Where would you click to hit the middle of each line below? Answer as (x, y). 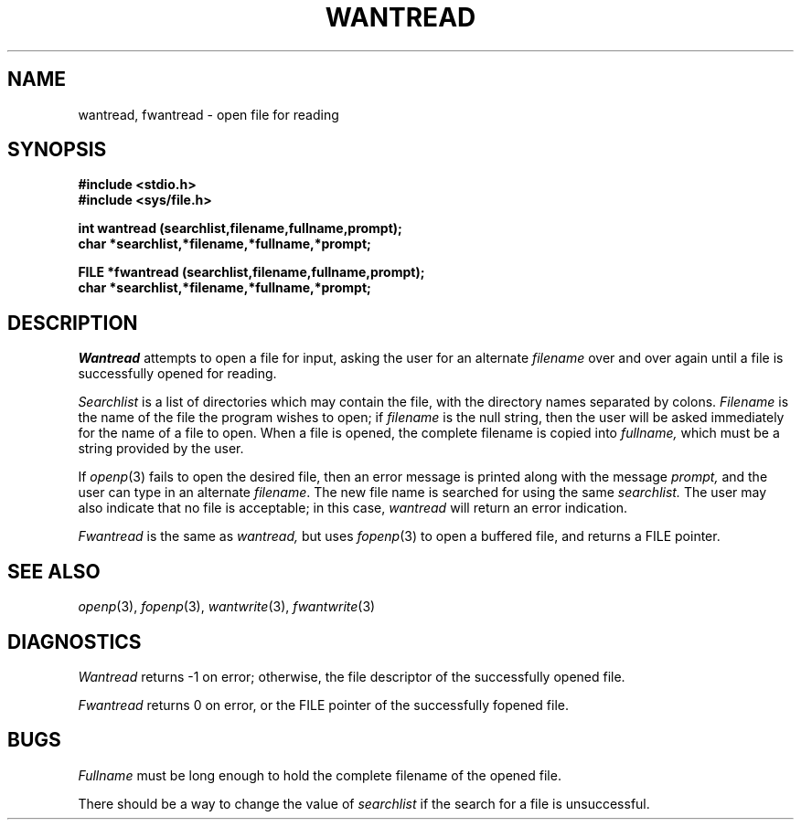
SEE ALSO (54, 571)
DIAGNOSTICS (75, 641)
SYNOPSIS (57, 150)
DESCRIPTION (73, 323)
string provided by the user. (161, 449)
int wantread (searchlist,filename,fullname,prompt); (240, 228)
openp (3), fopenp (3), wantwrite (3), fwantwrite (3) (227, 607)
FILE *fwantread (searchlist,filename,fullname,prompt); (251, 272)
